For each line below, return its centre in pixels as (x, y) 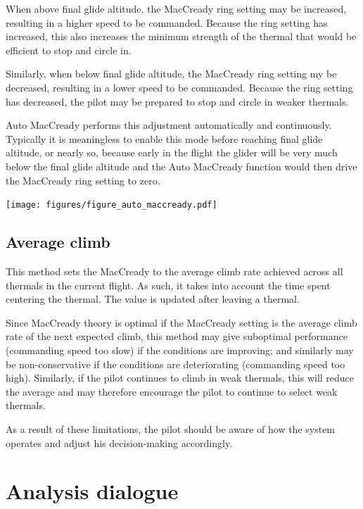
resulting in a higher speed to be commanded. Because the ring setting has (167, 22)
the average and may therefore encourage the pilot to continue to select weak (172, 391)
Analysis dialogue (92, 491)
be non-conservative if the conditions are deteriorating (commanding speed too (176, 364)
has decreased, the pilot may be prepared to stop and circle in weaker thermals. (177, 101)
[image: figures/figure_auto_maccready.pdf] (112, 205)
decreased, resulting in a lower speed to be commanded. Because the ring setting (179, 87)
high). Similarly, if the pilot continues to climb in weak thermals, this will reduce (180, 378)
